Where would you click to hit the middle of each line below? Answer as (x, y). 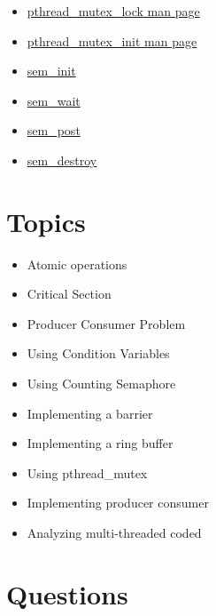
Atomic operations (77, 264)
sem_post (54, 130)
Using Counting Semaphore (101, 384)
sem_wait (54, 100)
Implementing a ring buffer (100, 443)
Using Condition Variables (98, 353)
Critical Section (69, 294)
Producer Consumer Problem (106, 323)
